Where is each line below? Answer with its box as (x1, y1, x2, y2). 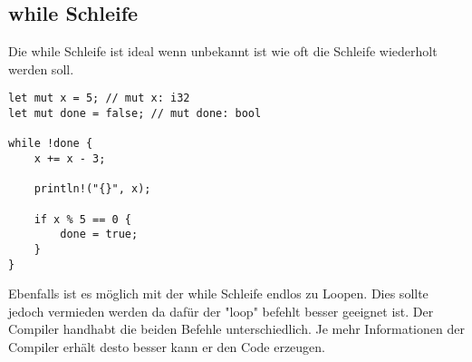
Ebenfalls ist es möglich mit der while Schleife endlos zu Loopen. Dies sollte (8, 284, 429, 303)
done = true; (60, 228, 139, 241)
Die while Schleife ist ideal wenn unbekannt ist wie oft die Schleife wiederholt (8, 42, 438, 61)
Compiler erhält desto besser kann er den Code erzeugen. (8, 338, 326, 357)
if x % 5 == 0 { (34, 212, 132, 226)
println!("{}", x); (34, 182, 151, 196)
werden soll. (8, 59, 74, 78)
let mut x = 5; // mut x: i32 (8, 92, 190, 105)
